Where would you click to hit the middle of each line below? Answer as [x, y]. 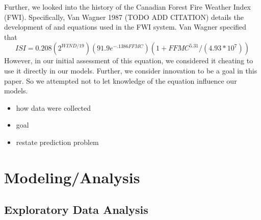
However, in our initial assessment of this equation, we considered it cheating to [129, 60]
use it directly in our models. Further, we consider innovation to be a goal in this [131, 70]
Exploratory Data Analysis [76, 210]
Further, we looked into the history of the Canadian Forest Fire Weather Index [128, 7]
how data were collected [54, 107]
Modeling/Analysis [72, 177]
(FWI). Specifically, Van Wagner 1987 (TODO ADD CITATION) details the [124, 17]
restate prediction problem [57, 142]
